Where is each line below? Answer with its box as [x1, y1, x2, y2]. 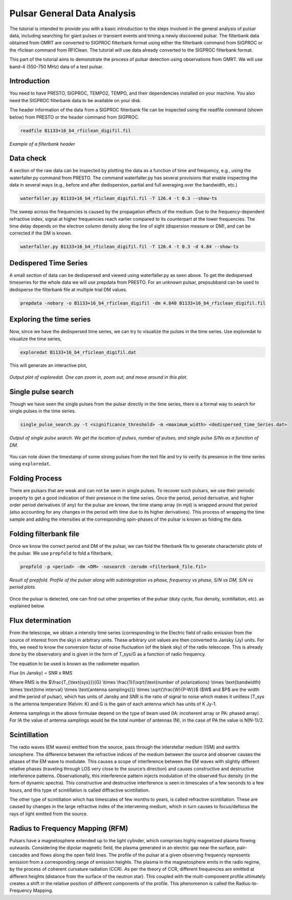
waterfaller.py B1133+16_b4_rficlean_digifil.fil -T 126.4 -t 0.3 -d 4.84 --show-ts [20, 244, 239, 250]
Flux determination [9, 616, 72, 625]
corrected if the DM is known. [9, 230, 72, 236]
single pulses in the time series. [9, 408, 76, 414]
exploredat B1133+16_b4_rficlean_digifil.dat [20, 349, 137, 355]
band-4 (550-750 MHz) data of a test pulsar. [9, 63, 103, 70]
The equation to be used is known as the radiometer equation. [9, 660, 141, 666]
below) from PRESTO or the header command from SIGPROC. [9, 114, 140, 120]
